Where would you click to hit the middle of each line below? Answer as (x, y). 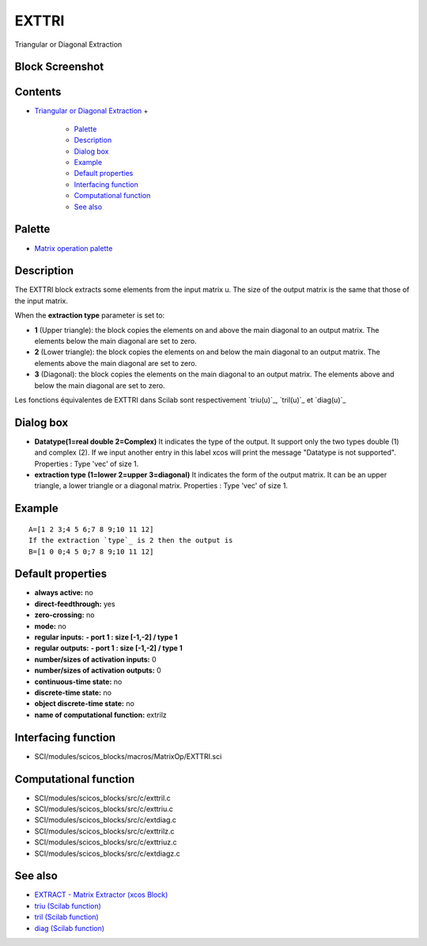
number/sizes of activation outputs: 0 (98, 670)
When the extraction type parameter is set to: (90, 315)
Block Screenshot (59, 67)
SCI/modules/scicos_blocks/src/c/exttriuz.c (106, 842)
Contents (38, 92)
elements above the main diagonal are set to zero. (116, 363)
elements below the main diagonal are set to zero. (115, 341)
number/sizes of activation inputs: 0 (96, 659)
